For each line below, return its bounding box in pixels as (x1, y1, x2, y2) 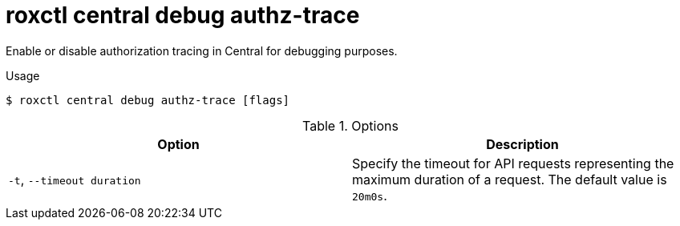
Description (486, 135, 559, 152)
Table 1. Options (302, 117, 399, 134)
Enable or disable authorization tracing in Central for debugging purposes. (6, 43, 398, 58)
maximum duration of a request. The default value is (352, 171, 667, 188)
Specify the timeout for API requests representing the (352, 155, 674, 172)
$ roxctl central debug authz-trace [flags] (6, 93, 290, 107)
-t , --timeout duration (8, 171, 141, 188)
